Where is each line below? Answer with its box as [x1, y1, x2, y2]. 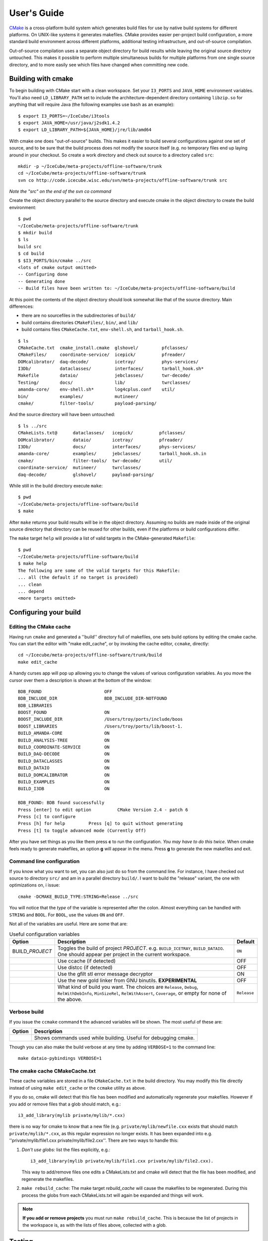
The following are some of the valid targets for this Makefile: [18, 567, 181, 573]
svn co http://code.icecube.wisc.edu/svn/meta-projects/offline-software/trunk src [18, 177, 228, 183]
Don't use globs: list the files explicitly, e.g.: [21, 1147, 110, 1153]
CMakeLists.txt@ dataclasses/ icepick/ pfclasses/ [18, 430, 186, 436]
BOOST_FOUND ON [18, 710, 110, 715]
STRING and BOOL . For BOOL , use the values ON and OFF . [9, 911, 125, 918]
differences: [9, 303, 34, 309]
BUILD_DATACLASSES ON [18, 758, 110, 764]
